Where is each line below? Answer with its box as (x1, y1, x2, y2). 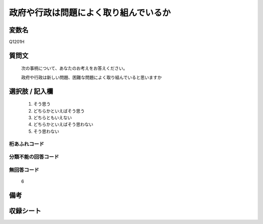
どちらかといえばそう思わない (33, 122, 94, 127)
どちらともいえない (33, 115, 72, 121)
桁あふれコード (9, 141, 44, 147)
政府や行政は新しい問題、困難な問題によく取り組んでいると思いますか (21, 74, 162, 80)
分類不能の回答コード (9, 154, 59, 161)
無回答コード (9, 166, 39, 173)
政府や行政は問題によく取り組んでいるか (9, 7, 171, 18)
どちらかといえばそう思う (33, 108, 85, 114)
